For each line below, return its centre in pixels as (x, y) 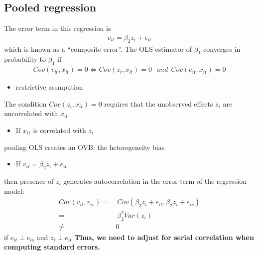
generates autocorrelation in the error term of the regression (155, 181)
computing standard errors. (52, 247)
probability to (25, 59)
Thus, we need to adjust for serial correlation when (164, 237)
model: (14, 191)
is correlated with (60, 130)
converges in (222, 49)
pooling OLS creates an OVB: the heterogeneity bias (84, 147)
